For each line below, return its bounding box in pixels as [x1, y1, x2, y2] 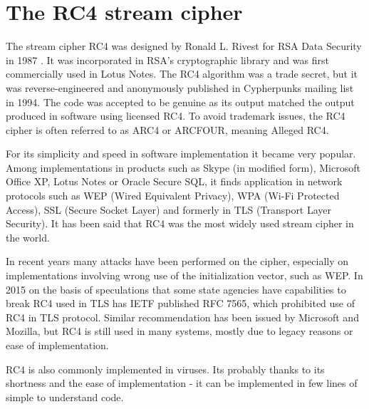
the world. [6, 229, 50, 244]
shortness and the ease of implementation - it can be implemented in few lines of [6, 376, 358, 390]
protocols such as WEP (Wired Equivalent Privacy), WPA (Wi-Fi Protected [6, 188, 340, 203]
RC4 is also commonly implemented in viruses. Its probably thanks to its [6, 361, 325, 376]
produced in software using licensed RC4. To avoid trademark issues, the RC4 [6, 108, 345, 123]
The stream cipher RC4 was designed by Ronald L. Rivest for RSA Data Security [6, 38, 362, 53]
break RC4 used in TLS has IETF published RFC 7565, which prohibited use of [6, 296, 355, 311]
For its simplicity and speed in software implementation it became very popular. [6, 146, 356, 161]
